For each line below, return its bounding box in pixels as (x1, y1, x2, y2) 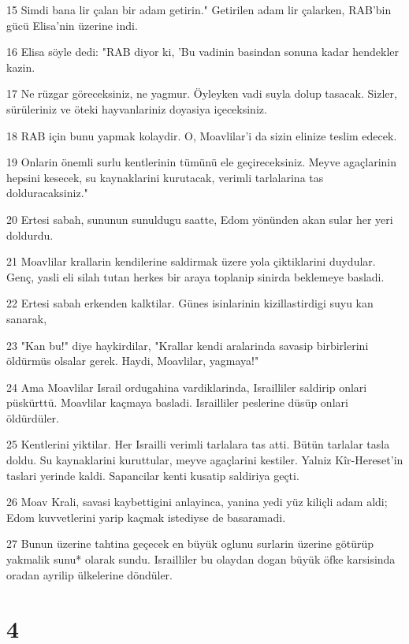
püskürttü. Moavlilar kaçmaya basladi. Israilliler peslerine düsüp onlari (6, 394, 348, 411)
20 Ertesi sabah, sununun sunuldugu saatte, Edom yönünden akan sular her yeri (6, 210, 393, 227)
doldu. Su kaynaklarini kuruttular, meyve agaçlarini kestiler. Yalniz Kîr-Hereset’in (6, 452, 403, 468)
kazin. (6, 58, 35, 75)
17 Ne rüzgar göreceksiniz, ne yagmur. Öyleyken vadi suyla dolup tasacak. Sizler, (6, 85, 397, 102)
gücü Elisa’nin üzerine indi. (6, 17, 138, 33)
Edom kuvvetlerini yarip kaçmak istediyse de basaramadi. (6, 508, 286, 525)
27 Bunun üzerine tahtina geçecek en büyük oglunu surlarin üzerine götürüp (6, 535, 374, 552)
